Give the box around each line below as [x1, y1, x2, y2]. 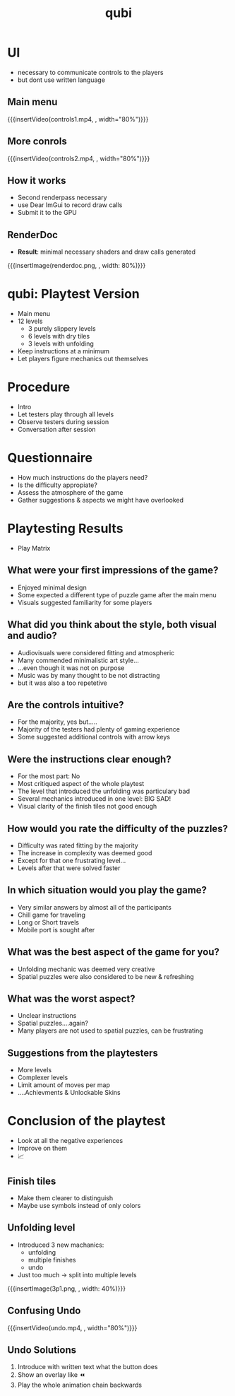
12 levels [17, 317, 43, 326]
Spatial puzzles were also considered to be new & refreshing [17, 972, 194, 980]
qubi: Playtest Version [7, 286, 140, 302]
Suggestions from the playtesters [7, 1047, 159, 1059]
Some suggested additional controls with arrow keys [17, 733, 171, 741]
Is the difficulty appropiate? [17, 481, 97, 489]
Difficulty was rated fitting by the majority [17, 841, 139, 850]
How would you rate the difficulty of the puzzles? [7, 822, 228, 835]
